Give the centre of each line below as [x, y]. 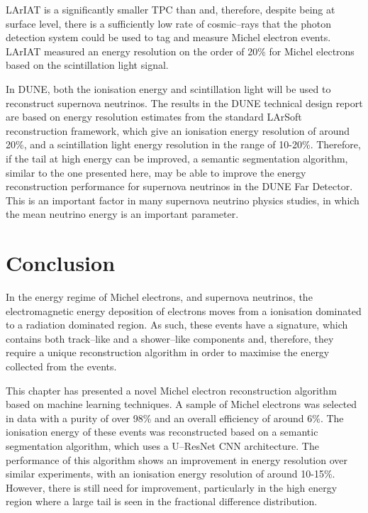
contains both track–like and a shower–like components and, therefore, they [170, 338]
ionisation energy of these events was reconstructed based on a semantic [162, 432]
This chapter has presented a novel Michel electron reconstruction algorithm [171, 390]
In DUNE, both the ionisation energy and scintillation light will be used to [168, 88]
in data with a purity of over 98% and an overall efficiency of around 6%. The [175, 418]
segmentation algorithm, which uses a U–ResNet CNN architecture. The [162, 445]
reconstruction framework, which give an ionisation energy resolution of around [178, 130]
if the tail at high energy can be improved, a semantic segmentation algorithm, [177, 158]
